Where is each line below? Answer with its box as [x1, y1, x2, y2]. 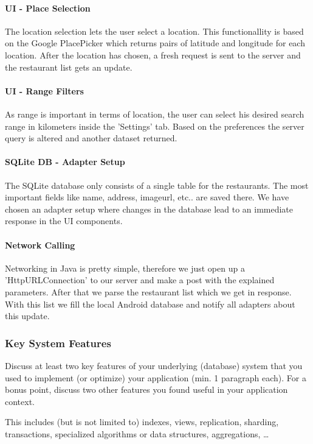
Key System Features [5, 335, 111, 350]
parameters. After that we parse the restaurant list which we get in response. [5, 285, 292, 298]
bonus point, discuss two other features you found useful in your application [5, 383, 288, 396]
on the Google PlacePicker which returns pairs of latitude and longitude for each [5, 37, 305, 49]
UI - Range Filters [5, 84, 84, 97]
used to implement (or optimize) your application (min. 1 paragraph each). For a [5, 371, 306, 384]
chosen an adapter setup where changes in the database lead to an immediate [5, 202, 294, 215]
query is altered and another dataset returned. [5, 132, 177, 144]
